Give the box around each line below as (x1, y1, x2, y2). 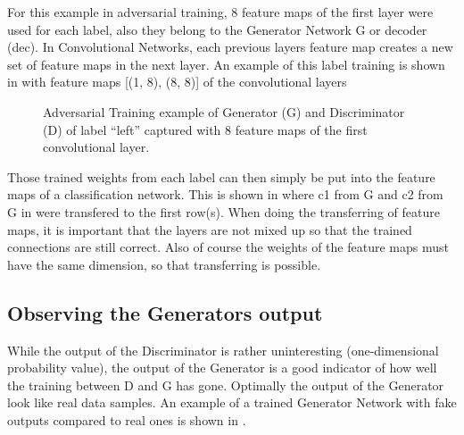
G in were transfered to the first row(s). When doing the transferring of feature (7, 202, 440, 221)
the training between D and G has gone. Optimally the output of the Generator (7, 375, 444, 394)
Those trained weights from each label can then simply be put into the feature (7, 167, 435, 186)
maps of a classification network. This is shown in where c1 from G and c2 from (7, 185, 443, 204)
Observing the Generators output (7, 298, 323, 326)
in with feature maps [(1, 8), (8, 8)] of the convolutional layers (7, 72, 347, 91)
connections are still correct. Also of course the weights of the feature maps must (7, 238, 449, 256)
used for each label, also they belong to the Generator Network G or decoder (7, 20, 427, 38)
